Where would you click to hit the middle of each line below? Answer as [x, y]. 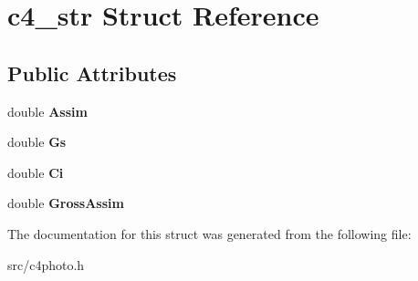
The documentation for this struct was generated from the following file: [209, 233]
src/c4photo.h [46, 264]
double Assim [47, 111]
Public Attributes [92, 73]
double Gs [37, 142]
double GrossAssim [66, 203]
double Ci [36, 172]
